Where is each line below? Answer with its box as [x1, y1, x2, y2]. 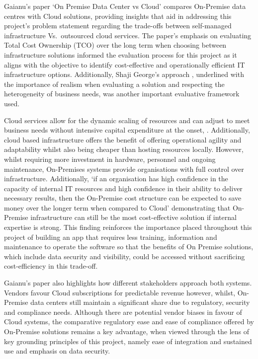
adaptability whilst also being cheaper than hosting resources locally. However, [4, 144, 244, 154]
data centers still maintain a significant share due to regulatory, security [30, 297, 250, 307]
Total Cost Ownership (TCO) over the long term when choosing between [4, 40, 227, 50]
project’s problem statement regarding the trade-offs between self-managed [4, 20, 232, 31]
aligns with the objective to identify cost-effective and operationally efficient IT [4, 59, 245, 70]
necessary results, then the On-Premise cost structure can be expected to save [4, 193, 242, 203]
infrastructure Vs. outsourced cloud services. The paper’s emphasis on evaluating [4, 30, 252, 40]
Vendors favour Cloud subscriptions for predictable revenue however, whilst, [4, 287, 236, 297]
